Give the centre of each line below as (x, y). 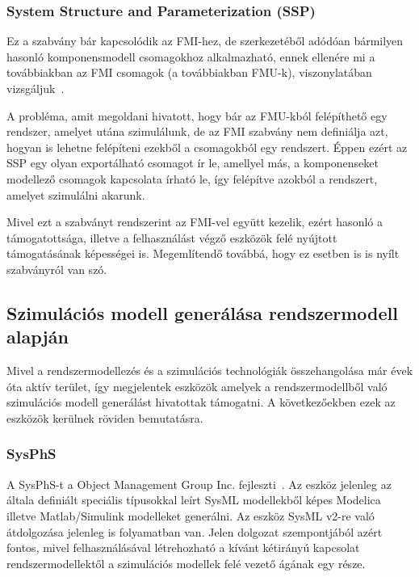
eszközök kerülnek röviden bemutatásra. (105, 417)
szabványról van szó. (57, 269)
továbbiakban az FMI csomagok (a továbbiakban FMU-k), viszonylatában (189, 72)
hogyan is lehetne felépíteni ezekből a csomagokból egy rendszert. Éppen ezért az (207, 147)
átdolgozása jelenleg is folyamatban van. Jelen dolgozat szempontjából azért (195, 531)
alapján (38, 337)
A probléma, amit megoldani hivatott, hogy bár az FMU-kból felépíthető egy (197, 115)
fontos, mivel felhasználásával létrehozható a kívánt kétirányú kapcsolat (183, 548)
